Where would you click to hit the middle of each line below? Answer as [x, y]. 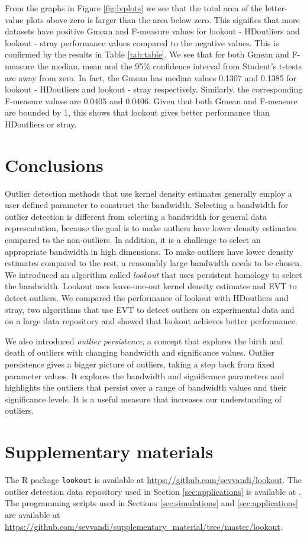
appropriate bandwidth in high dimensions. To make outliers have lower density [149, 251]
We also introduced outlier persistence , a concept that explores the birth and [144, 341]
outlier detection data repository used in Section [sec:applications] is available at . [153, 491]
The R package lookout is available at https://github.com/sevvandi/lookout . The [153, 480]
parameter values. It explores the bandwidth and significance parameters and [145, 375]
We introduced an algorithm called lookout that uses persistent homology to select [153, 274]
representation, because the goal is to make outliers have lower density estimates [151, 228]
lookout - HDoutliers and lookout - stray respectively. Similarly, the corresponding [154, 89]
